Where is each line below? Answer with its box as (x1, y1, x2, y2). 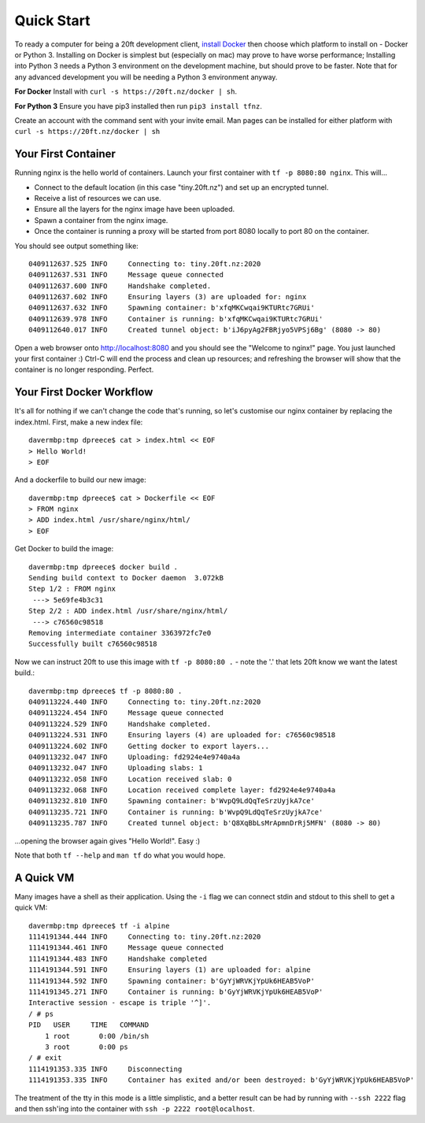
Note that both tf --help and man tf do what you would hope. (14, 851, 226, 860)
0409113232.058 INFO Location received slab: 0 (28, 774, 232, 784)
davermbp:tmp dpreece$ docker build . (28, 562, 179, 571)
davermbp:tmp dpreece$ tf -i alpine (28, 921, 170, 930)
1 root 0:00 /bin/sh (44, 1032, 150, 1040)
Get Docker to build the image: (14, 544, 114, 554)
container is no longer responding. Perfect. (14, 365, 154, 374)
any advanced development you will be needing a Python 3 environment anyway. (14, 72, 278, 82)
